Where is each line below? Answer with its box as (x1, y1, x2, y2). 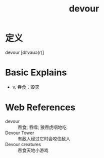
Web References (5, 102, 76, 113)
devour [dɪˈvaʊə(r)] (5, 49, 44, 55)
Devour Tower (5, 130, 34, 136)
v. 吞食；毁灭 (12, 84, 40, 90)
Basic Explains (5, 67, 67, 78)
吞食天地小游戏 (17, 147, 48, 153)
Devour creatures (5, 141, 41, 147)
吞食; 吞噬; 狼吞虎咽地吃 (17, 124, 67, 130)
